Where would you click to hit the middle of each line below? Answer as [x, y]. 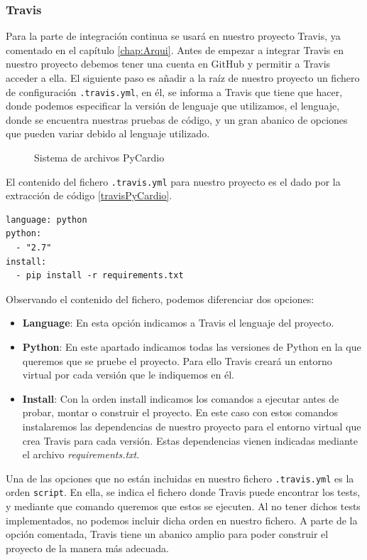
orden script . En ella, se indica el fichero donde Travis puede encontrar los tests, [183, 492]
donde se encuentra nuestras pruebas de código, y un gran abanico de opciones [177, 119]
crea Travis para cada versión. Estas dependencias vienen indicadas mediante [190, 440]
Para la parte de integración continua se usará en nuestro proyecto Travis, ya [173, 36]
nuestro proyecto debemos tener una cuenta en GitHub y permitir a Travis [168, 64]
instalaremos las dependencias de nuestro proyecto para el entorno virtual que [192, 426]
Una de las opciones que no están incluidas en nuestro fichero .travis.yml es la [180, 478]
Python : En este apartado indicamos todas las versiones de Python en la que [192, 347]
